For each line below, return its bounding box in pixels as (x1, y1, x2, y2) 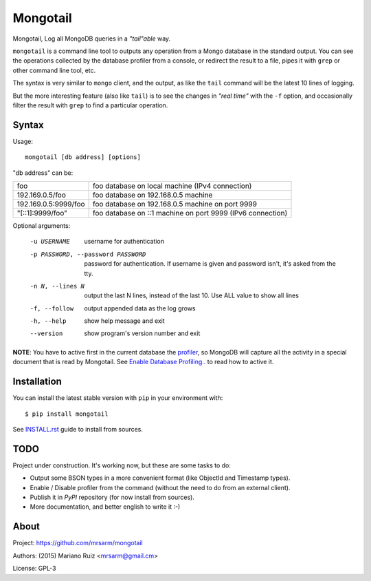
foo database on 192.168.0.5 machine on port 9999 (93, 199, 258, 209)
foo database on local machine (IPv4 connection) (93, 181, 252, 191)
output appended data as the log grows (84, 304, 196, 313)
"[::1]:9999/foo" (16, 208, 68, 218)
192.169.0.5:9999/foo (16, 199, 85, 209)
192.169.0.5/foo (16, 190, 67, 200)
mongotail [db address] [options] (25, 154, 141, 161)
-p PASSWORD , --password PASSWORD (30, 250, 146, 258)
